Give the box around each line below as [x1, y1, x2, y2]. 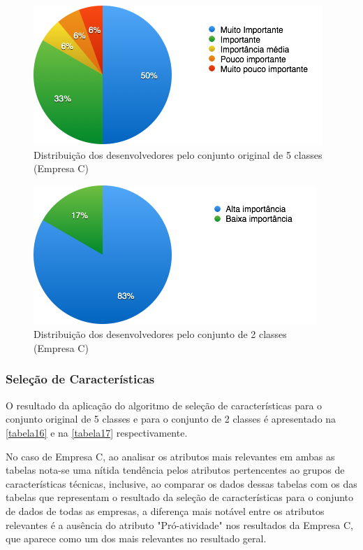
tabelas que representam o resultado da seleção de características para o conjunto [6, 490, 354, 505]
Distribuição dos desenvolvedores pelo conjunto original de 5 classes [34, 147, 323, 162]
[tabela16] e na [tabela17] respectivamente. [6, 425, 188, 439]
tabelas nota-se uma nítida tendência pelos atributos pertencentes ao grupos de [6, 463, 345, 477]
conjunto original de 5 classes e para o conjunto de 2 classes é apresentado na [6, 411, 336, 426]
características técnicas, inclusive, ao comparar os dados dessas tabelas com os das [6, 476, 357, 491]
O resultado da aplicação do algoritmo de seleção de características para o [6, 397, 323, 412]
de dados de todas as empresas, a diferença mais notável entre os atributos [6, 503, 325, 518]
